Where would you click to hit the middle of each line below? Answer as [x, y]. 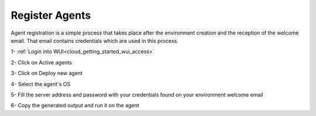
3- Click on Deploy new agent [47, 73]
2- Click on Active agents [42, 62]
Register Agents [51, 15]
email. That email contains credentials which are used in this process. [95, 40]
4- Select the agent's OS [41, 84]
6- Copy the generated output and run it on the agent [75, 105]
